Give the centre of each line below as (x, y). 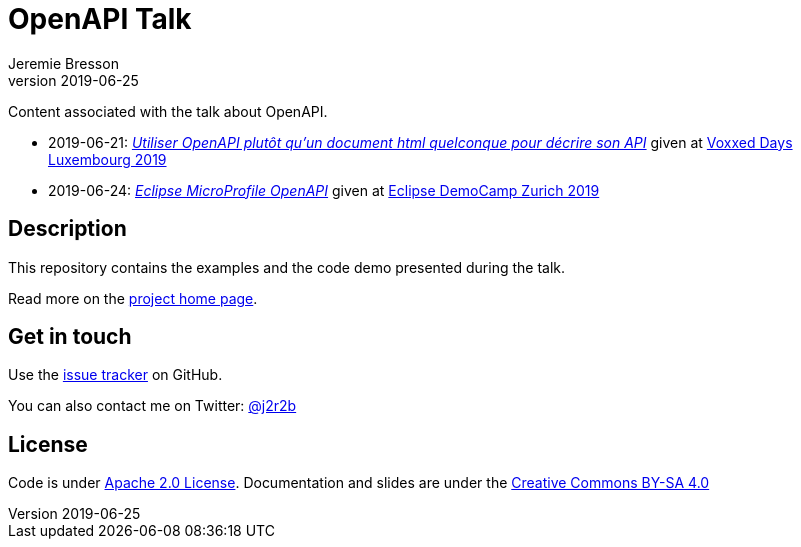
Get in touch (70, 337)
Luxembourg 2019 (107, 159)
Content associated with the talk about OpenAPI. (168, 111)
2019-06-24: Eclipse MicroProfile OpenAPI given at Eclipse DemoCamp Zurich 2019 (324, 190)
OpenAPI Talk (100, 19)
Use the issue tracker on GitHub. (115, 375)
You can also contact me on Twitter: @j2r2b (152, 406)
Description (67, 229)
